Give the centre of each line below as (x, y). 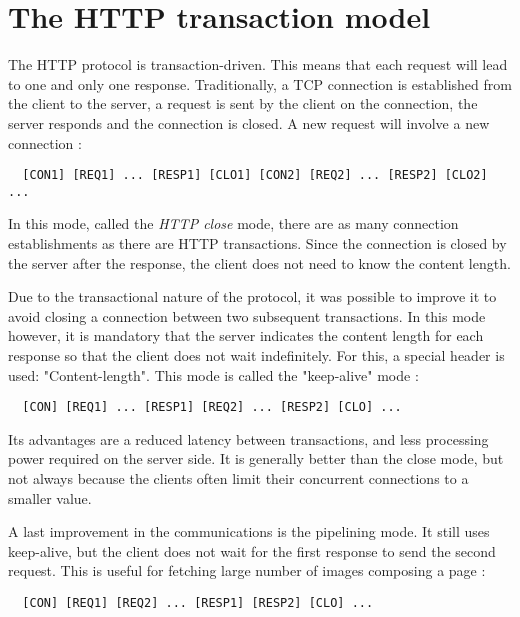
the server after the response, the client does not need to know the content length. (259, 262)
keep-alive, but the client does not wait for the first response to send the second (252, 550)
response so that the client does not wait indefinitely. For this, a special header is (256, 354)
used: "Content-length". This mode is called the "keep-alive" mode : (213, 374)
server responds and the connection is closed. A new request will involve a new (249, 122)
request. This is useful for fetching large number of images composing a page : (247, 570)
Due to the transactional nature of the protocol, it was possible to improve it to (252, 296)
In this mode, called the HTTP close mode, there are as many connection (233, 223)
